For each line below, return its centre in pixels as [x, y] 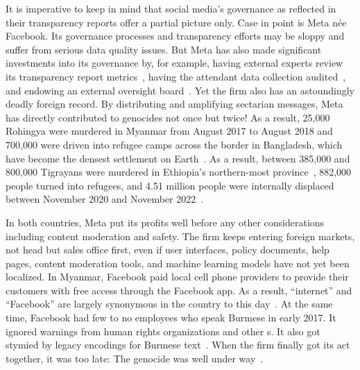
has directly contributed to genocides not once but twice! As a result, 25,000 [168, 117]
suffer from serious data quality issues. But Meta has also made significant [164, 49]
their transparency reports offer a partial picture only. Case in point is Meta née [176, 22]
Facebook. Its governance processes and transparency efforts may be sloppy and [175, 36]
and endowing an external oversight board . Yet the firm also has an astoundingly [180, 90]
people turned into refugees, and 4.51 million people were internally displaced [170, 185]
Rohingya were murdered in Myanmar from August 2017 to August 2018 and [169, 131]
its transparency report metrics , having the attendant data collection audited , [176, 76]
